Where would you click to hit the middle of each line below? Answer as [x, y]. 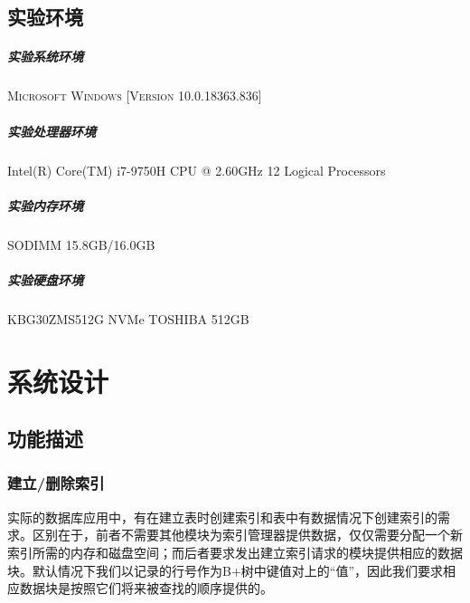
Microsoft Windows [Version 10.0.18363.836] [135, 96]
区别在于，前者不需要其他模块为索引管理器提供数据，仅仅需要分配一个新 [247, 535]
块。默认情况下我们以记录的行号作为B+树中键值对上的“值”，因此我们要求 [226, 570]
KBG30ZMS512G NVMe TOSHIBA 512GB [128, 318]
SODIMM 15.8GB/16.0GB [81, 244]
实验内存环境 [45, 205]
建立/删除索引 [56, 483]
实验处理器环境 [52, 131]
